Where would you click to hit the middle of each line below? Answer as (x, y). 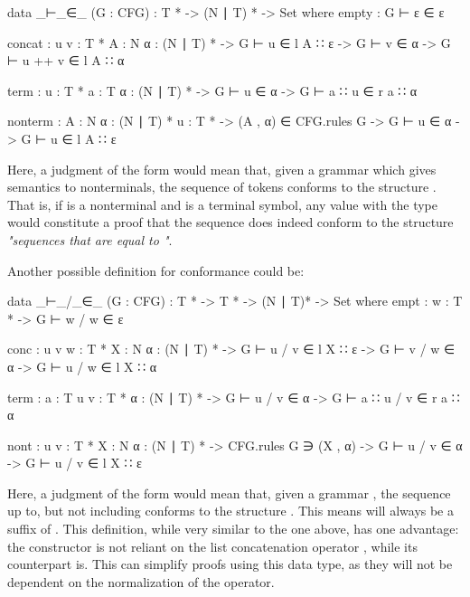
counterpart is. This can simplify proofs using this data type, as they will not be (230, 564)
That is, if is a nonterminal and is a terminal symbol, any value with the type (222, 204)
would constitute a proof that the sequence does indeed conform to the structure (230, 222)
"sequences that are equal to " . (90, 239)
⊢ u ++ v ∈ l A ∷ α (66, 60)
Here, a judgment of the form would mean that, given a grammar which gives (222, 169)
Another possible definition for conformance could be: (156, 270)
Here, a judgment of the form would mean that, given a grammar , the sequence (229, 493)
